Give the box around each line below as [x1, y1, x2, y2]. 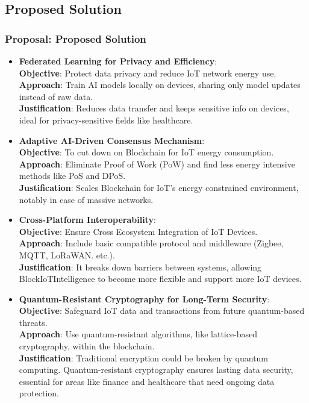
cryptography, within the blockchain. [19, 340, 155, 352]
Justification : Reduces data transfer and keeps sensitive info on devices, [19, 102, 289, 114]
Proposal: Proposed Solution [5, 31, 146, 46]
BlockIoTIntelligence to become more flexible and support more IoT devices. [19, 272, 302, 285]
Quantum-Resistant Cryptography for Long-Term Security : [19, 292, 270, 305]
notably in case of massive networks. [19, 193, 154, 205]
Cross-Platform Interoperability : [19, 213, 156, 226]
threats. [19, 316, 48, 328]
